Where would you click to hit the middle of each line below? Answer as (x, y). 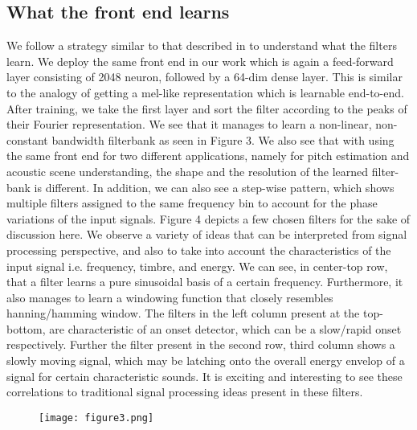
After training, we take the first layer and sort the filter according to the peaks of (207, 108)
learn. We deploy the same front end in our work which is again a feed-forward (200, 61)
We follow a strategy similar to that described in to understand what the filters (202, 45)
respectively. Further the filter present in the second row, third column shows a (201, 344)
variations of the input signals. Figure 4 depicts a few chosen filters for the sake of (208, 218)
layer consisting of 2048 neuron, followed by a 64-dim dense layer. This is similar (204, 77)
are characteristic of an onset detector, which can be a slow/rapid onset (225, 328)
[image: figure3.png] (96, 418)
